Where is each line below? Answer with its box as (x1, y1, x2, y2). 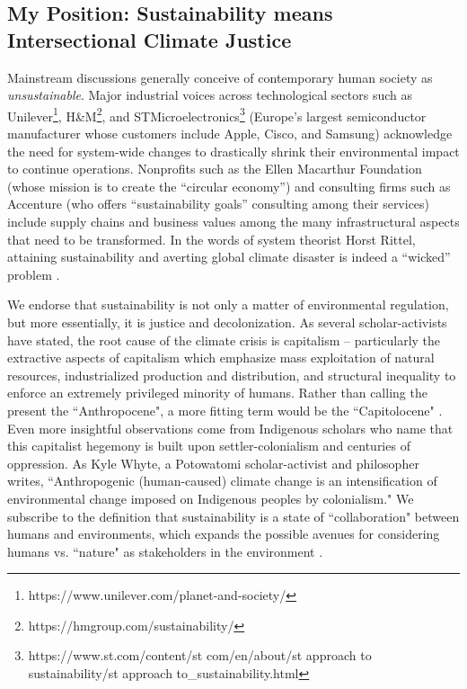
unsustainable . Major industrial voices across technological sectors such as (7, 85, 412, 104)
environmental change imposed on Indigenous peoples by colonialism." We (7, 488, 414, 507)
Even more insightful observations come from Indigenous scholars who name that (7, 418, 454, 437)
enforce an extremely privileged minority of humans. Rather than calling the (7, 383, 427, 402)
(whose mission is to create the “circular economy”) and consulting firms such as (7, 176, 451, 195)
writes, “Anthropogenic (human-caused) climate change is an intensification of (7, 471, 437, 490)
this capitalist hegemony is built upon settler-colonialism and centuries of (7, 436, 410, 455)
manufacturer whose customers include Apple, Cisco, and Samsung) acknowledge (7, 124, 453, 143)
